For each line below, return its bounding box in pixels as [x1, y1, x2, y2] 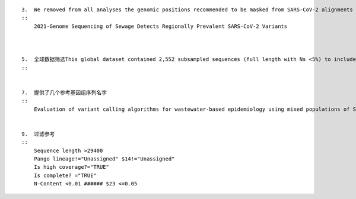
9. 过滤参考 [21, 130, 55, 137]
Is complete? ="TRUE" [33, 172, 97, 179]
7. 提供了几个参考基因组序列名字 [21, 89, 107, 96]
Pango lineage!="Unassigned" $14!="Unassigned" [33, 156, 175, 162]
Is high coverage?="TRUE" [33, 163, 110, 171]
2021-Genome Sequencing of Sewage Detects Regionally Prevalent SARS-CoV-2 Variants [33, 23, 288, 30]
